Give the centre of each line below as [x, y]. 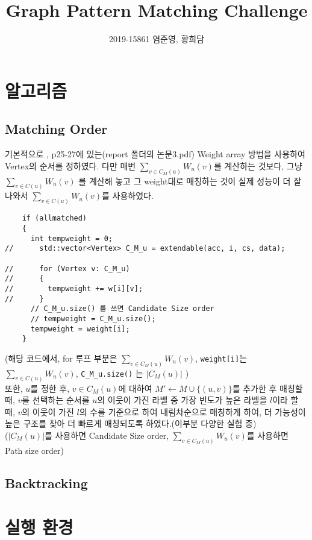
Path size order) [34, 450]
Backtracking [46, 482]
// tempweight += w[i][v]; [74, 288]
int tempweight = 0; [71, 238]
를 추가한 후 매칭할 [267, 388]
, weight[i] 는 [221, 358]
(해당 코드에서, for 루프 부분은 [61, 358]
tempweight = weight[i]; [80, 329]
